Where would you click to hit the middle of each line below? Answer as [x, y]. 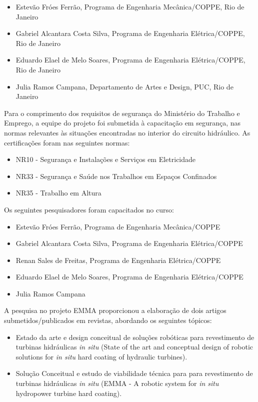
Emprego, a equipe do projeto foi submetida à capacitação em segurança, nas [122, 123]
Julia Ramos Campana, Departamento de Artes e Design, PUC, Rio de [124, 86]
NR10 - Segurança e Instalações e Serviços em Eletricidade [106, 159]
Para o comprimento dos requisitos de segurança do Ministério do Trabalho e [122, 113]
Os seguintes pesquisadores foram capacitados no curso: [89, 209]
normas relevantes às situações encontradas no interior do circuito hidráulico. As [127, 132]
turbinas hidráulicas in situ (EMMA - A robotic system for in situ [117, 383]
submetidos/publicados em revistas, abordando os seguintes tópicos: [108, 320]
